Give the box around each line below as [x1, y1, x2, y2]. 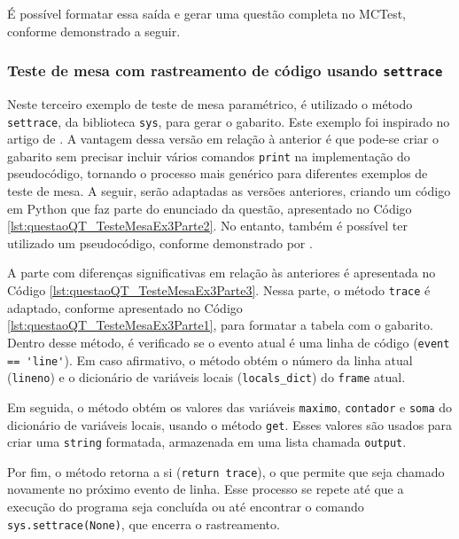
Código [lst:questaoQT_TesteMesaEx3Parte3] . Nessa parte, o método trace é [7, 281, 431, 300]
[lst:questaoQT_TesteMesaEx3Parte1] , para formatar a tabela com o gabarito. [7, 316, 433, 334]
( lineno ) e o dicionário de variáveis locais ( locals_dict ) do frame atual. [7, 368, 406, 387]
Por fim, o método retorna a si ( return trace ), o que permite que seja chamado [7, 462, 445, 480]
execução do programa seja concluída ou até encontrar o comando [7, 497, 364, 516]
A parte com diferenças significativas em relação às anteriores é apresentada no [7, 263, 436, 282]
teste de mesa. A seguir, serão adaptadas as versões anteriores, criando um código [7, 182, 451, 200]
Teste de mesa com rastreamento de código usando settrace [7, 59, 443, 82]
